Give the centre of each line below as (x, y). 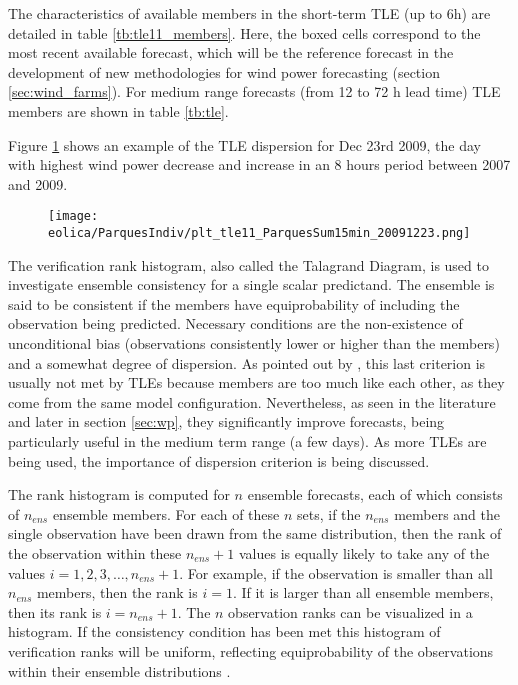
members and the (447, 513)
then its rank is (55, 611)
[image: (73, 216)
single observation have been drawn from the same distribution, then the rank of (255, 533)
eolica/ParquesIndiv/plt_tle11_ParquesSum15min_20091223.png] (259, 233)
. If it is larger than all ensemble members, (363, 592)
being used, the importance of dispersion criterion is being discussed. (219, 460)
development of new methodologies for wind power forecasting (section (224, 71)
